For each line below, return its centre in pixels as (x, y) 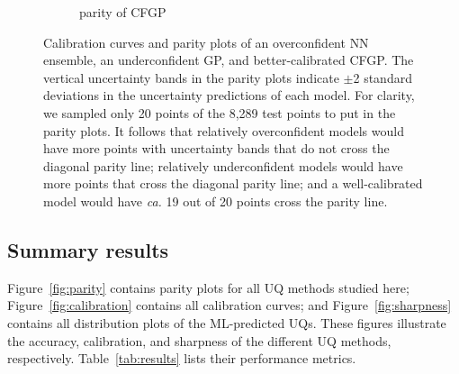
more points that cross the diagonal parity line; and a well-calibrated (233, 183)
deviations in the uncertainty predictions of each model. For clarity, (229, 95)
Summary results (88, 249)
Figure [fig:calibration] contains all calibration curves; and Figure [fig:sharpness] (229, 305)
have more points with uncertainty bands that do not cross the (216, 148)
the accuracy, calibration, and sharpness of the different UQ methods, (199, 340)
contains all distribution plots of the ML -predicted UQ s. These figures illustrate (227, 322)
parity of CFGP (123, 12)
